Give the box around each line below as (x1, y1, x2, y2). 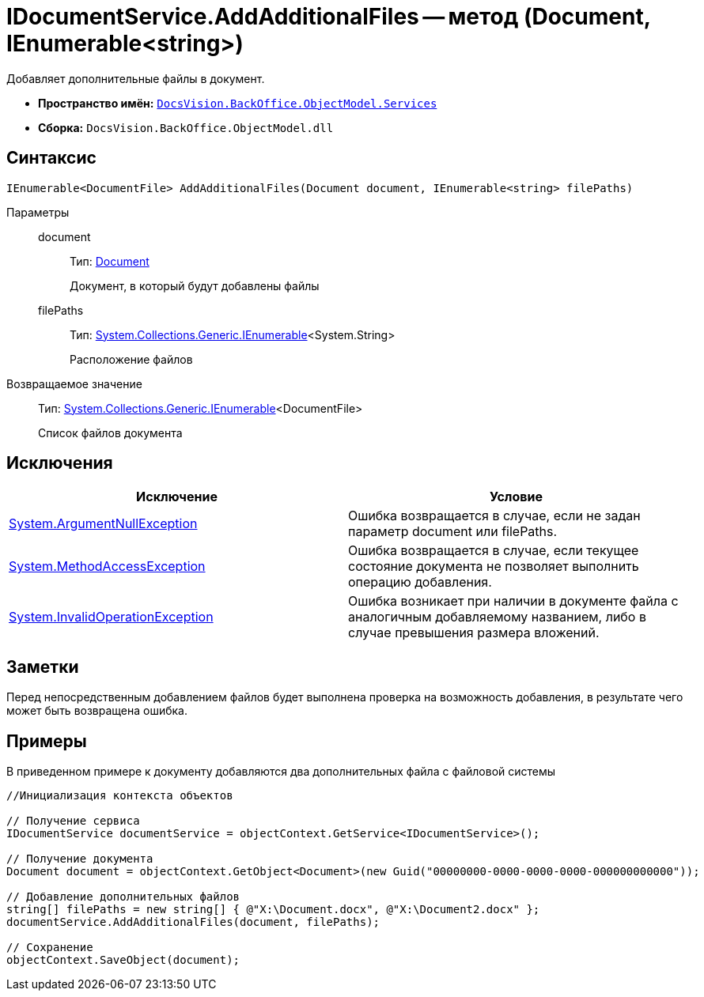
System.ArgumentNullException (9, 515, 198, 532)
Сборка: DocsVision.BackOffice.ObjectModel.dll (38, 120, 334, 134)
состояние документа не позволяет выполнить (348, 558, 639, 575)
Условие (490, 489, 543, 505)
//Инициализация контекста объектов (6, 789, 233, 803)
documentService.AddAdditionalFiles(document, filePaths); (6, 916, 380, 929)
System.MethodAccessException (9, 558, 206, 575)
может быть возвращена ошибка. (6, 704, 188, 718)
